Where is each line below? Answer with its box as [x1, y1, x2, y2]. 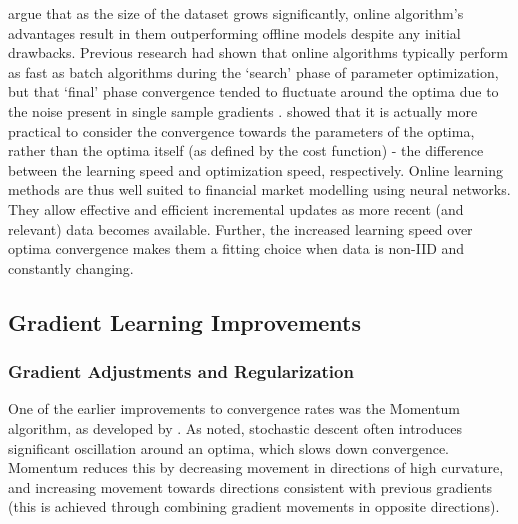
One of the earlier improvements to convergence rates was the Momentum [8, 398, 460, 419]
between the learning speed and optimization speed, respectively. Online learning [8, 159, 504, 180]
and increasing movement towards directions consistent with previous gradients [8, 476, 493, 497]
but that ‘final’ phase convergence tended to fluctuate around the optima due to [8, 81, 499, 102]
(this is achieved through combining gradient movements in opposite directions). [8, 496, 500, 517]
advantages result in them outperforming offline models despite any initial [8, 22, 461, 43]
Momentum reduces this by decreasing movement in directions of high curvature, [8, 457, 504, 478]
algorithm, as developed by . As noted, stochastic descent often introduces [8, 417, 462, 438]
